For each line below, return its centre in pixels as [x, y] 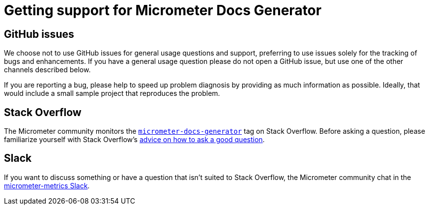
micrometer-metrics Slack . [47, 185]
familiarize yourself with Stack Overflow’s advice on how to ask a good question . [134, 140]
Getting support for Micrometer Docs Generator [163, 10]
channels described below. [47, 70]
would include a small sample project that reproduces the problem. [112, 93]
